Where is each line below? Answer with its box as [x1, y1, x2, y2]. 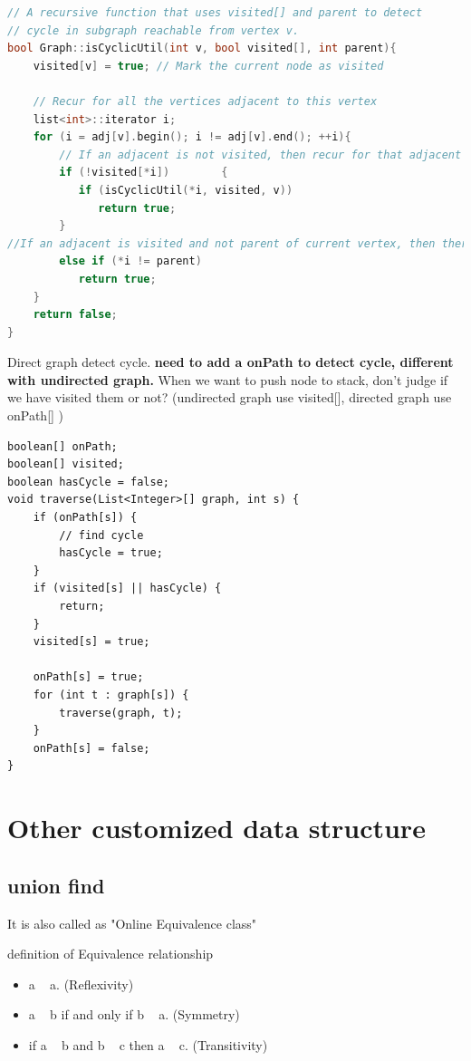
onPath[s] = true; [33, 670, 144, 684]
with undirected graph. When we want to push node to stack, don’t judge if [7, 370, 448, 389]
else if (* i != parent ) [59, 255, 202, 268]
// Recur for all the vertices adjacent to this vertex [33, 94, 378, 108]
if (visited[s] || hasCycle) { [33, 582, 222, 595]
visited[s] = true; [33, 635, 150, 649]
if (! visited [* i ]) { [59, 166, 228, 179]
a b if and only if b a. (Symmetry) [28, 1005, 240, 1024]
